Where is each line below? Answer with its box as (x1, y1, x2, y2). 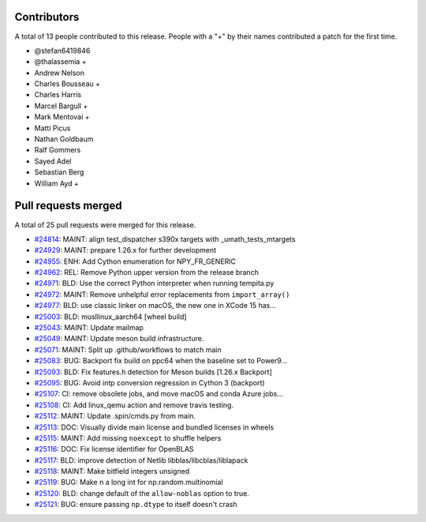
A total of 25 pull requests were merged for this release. (14, 220, 196, 229)
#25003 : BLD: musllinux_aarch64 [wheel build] (34, 312, 187, 321)
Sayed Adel (34, 156, 72, 166)
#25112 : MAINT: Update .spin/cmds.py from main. (34, 411, 196, 421)
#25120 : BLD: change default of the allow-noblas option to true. (34, 488, 250, 498)
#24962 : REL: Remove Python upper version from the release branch (34, 268, 260, 277)
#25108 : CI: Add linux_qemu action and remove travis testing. (34, 400, 234, 410)
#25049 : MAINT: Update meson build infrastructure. (34, 334, 204, 344)
